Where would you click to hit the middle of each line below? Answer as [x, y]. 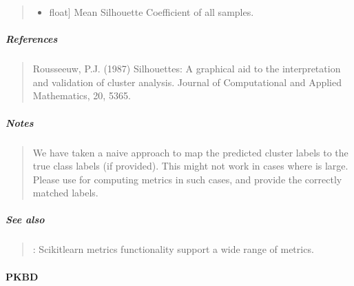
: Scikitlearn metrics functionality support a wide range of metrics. [173, 249]
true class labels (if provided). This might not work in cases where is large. [190, 166]
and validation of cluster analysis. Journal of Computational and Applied [187, 82]
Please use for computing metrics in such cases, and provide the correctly [187, 179]
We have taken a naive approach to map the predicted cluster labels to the [190, 152]
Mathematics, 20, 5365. [82, 95]
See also [25, 219]
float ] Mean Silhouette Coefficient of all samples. [152, 12]
